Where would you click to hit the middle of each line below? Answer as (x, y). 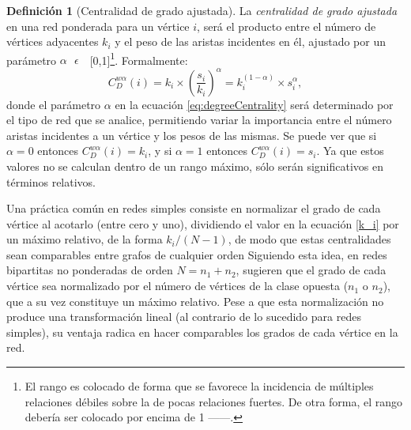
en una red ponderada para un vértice (98, 26)
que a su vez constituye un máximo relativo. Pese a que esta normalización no (195, 301)
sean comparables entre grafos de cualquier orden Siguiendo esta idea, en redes (197, 254)
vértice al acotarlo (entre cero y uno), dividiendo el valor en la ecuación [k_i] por (203, 223)
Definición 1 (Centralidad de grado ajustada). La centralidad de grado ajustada (202, 10)
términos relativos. (51, 181)
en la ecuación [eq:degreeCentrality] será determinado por (254, 104)
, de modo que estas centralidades (309, 239)
